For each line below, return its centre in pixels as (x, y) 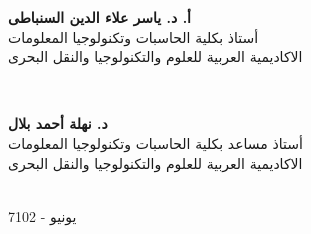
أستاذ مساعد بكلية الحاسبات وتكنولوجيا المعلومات (155, 142)
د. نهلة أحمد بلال (58, 123)
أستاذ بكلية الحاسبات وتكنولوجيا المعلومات (133, 36)
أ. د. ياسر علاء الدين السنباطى (100, 17)
